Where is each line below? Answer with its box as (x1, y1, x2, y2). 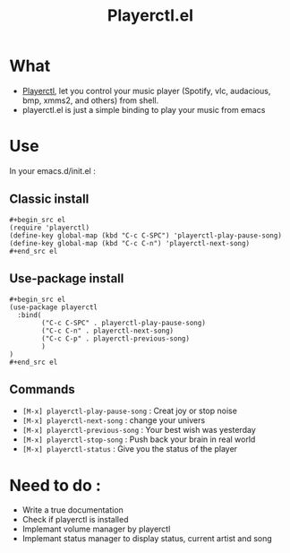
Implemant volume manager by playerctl (21, 523, 171, 534)
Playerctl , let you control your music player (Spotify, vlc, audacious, (21, 85, 271, 96)
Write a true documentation (21, 505, 124, 515)
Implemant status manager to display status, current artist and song (21, 533, 273, 544)
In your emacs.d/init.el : (9, 165, 96, 176)
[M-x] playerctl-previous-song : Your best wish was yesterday (21, 425, 257, 436)
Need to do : (9, 475, 101, 496)
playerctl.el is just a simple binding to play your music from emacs (21, 104, 266, 115)
